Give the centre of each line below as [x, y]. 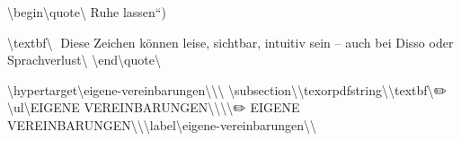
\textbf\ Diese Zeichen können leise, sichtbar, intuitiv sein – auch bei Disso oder [230, 42]
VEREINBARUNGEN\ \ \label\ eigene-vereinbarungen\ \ [162, 124]
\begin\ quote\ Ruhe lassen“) [87, 12]
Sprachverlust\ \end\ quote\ [84, 60]
